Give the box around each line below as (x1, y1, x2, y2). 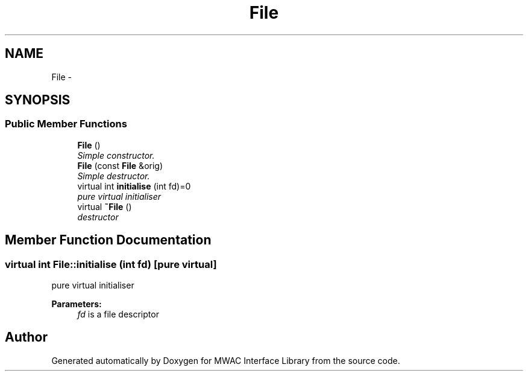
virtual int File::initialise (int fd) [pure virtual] (5, 258, 217, 270)
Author (5, 330, 48, 345)
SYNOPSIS (5, 92, 71, 108)
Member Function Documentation (5, 232, 212, 248)
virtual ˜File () (77, 201, 132, 212)
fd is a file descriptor (77, 309, 159, 320)
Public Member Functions (5, 118, 127, 130)
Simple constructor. (77, 150, 155, 161)
